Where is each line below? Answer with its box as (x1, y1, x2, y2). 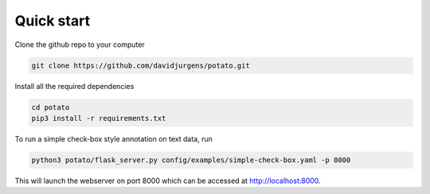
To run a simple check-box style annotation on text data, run (14, 134, 213, 143)
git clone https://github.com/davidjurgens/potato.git (31, 60, 250, 70)
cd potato (31, 103, 70, 111)
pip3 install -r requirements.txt (31, 114, 166, 122)
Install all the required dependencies (14, 81, 135, 91)
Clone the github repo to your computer (14, 40, 145, 49)
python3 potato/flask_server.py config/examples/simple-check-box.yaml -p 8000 (31, 155, 351, 165)
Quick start (14, 12, 91, 29)
